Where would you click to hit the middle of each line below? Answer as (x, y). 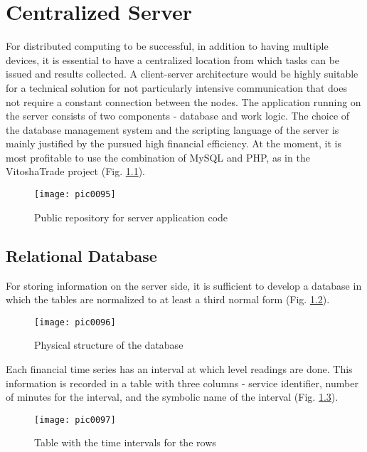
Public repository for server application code (131, 217)
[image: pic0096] (75, 322)
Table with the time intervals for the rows (125, 442)
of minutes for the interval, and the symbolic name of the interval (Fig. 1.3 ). (172, 397)
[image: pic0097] (75, 420)
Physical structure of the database (109, 345)
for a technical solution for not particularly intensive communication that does (176, 87)
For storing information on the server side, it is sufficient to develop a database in (184, 285)
